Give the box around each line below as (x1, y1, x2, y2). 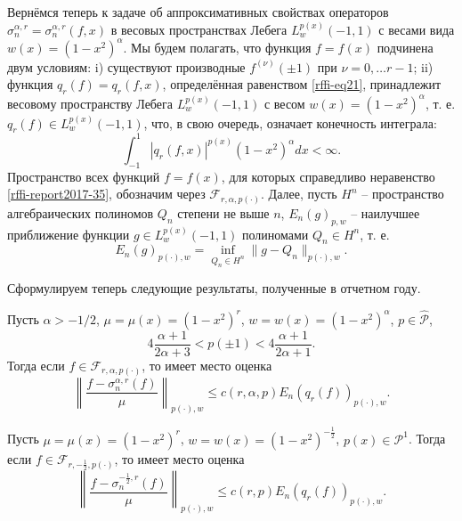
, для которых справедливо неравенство (221, 167, 435, 185)
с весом (263, 94, 305, 112)
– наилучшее (351, 203, 420, 222)
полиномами (242, 224, 309, 243)
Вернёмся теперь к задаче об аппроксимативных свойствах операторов (7, 3, 389, 20)
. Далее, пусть (261, 184, 337, 203)
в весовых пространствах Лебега (110, 20, 288, 38)
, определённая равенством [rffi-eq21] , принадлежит (162, 75, 442, 94)
